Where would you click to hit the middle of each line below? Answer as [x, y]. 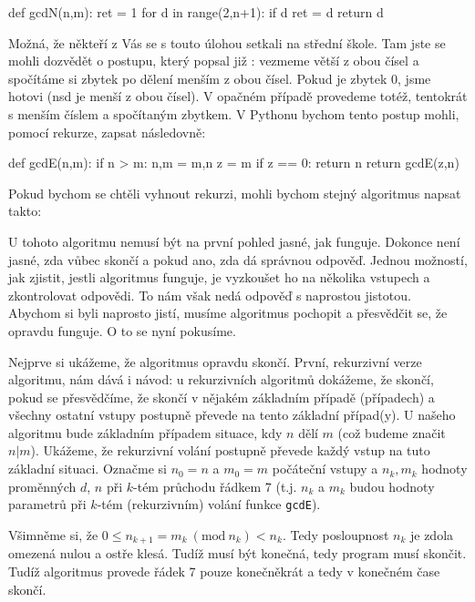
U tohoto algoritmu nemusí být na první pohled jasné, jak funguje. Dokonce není [234, 241]
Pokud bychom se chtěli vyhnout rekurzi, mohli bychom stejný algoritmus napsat [235, 193]
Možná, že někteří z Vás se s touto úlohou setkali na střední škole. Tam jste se [227, 42]
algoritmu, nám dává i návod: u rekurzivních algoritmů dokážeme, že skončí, [221, 379]
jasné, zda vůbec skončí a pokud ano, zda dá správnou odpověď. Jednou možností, [238, 259]
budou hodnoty [392, 486]
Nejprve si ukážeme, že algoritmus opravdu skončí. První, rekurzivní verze [215, 361]
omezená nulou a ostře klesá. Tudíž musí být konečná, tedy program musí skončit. [237, 553]
